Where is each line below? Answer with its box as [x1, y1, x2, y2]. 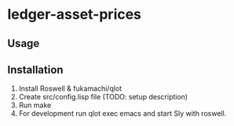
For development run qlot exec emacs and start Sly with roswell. [18, 109, 227, 118]
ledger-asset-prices [7, 5, 142, 23]
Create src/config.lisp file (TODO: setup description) [18, 92, 188, 102]
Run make [18, 100, 52, 110]
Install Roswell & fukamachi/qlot [18, 84, 122, 93]
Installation [7, 63, 64, 76]
